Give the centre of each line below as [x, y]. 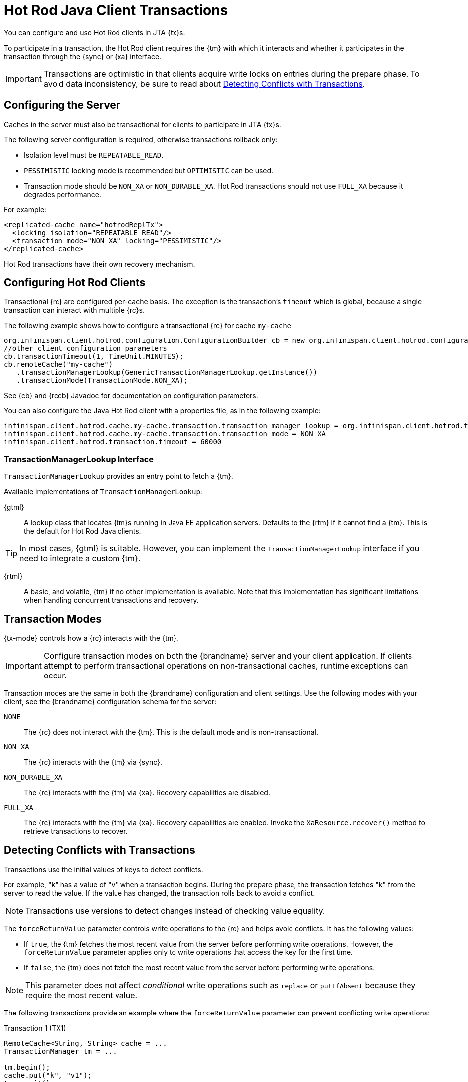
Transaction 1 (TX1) [35, 1028]
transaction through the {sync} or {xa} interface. [83, 56]
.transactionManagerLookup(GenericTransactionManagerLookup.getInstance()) [167, 372]
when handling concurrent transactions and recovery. [111, 600]
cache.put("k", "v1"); [48, 1075]
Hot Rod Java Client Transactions [116, 10]
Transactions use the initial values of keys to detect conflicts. [104, 869]
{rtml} [13, 576]
